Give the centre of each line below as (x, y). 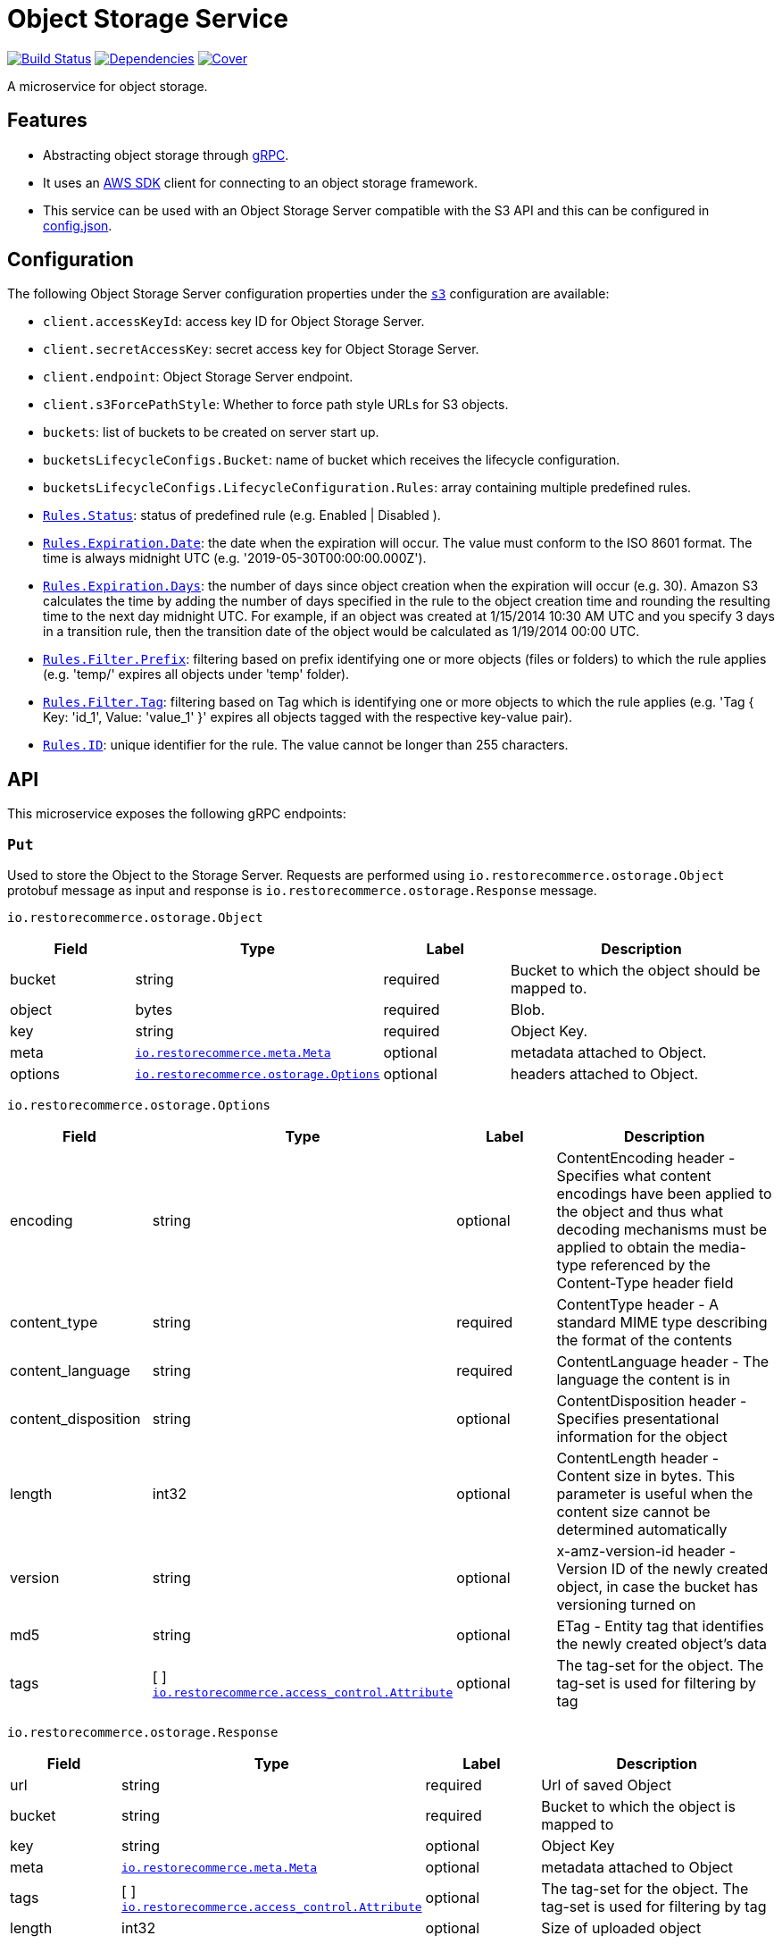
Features (47, 121)
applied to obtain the (626, 1248)
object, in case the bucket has (657, 1587)
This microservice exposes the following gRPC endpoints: (177, 814)
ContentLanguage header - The (663, 1362)
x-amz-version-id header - (646, 1551)
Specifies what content (634, 1176)
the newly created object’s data (661, 1644)
